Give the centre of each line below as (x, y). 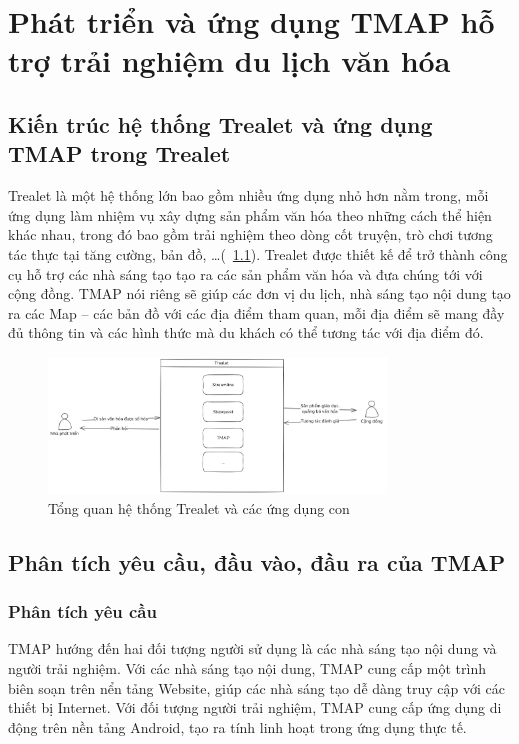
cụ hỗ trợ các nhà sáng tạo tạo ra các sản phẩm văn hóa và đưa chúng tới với (245, 273)
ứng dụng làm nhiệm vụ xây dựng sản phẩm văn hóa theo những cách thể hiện (250, 214)
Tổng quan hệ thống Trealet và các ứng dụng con (199, 507)
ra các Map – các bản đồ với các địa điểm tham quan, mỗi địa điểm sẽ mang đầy (256, 312)
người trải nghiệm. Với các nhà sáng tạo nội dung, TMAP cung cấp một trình (247, 667)
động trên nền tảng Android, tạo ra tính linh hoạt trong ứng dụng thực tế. (237, 726)
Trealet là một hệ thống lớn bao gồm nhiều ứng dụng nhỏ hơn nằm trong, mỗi (248, 195)
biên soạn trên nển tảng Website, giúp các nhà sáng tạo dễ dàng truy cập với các (256, 687)
